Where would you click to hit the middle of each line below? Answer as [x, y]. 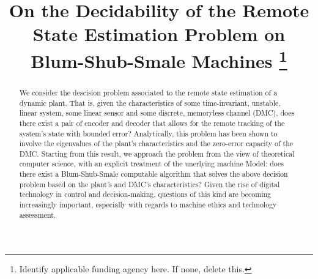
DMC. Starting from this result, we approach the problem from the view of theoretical [157, 153]
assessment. [38, 214]
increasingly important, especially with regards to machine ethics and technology [148, 205]
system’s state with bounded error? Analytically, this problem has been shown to [148, 133]
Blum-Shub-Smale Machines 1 [159, 59]
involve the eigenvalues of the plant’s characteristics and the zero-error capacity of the [156, 143]
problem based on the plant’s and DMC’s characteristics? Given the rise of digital [150, 184]
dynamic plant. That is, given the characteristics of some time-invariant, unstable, [150, 102]
